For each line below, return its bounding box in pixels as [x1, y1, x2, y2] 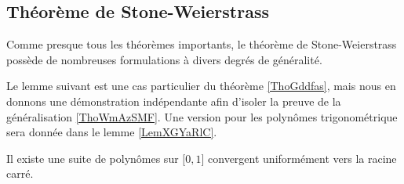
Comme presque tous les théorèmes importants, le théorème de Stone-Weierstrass [6, 36, 397, 52]
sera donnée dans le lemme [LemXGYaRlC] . [6, 124, 217, 140]
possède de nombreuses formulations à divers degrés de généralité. [6, 51, 322, 67]
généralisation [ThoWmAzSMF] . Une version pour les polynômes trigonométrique [6, 108, 398, 124]
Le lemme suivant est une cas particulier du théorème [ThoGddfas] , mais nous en [6, 78, 396, 94]
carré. [6, 165, 34, 182]
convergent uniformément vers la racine [208, 150, 397, 166]
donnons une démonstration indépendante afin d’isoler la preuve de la [6, 92, 341, 109]
